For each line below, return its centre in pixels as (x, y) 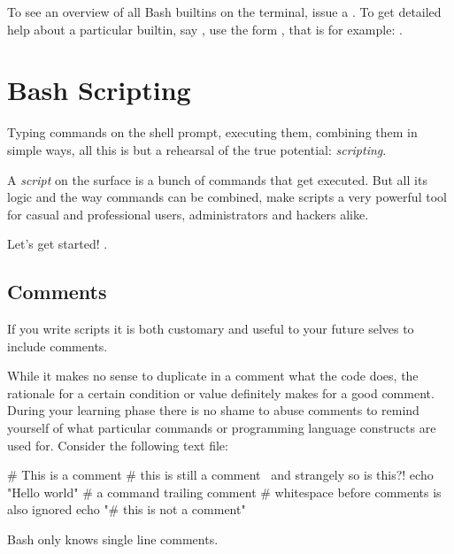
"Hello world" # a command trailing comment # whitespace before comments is (224, 492)
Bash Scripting (99, 90)
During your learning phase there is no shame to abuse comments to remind (213, 410)
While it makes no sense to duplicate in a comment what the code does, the (213, 376)
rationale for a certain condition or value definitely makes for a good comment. (221, 392)
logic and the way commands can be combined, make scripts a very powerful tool (227, 197)
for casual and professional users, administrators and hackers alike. (188, 214)
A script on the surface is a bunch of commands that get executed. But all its (217, 179)
